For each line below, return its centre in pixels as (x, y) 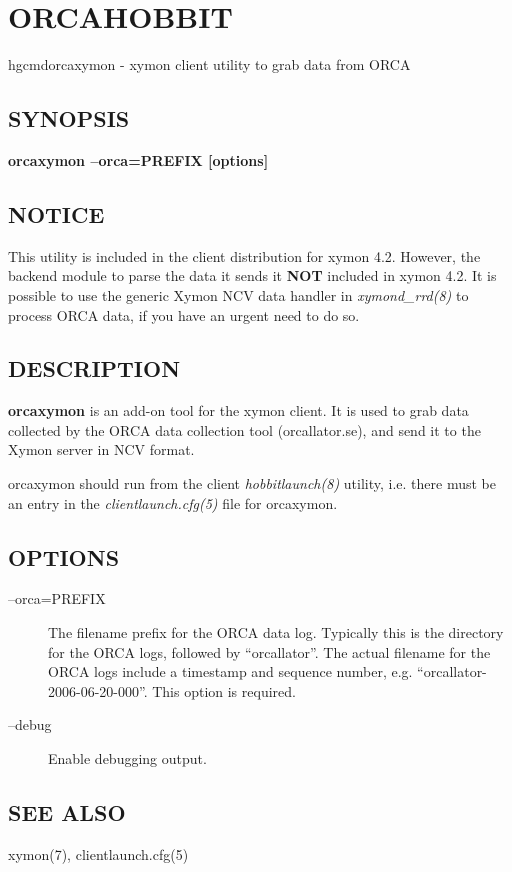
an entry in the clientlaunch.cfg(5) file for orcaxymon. (173, 502)
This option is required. (224, 690)
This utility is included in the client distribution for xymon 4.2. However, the (244, 255)
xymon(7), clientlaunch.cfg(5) (98, 853)
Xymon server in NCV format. (101, 449)
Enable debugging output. (127, 758)
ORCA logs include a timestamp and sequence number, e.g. (230, 671)
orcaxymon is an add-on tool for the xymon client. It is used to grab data (238, 410)
